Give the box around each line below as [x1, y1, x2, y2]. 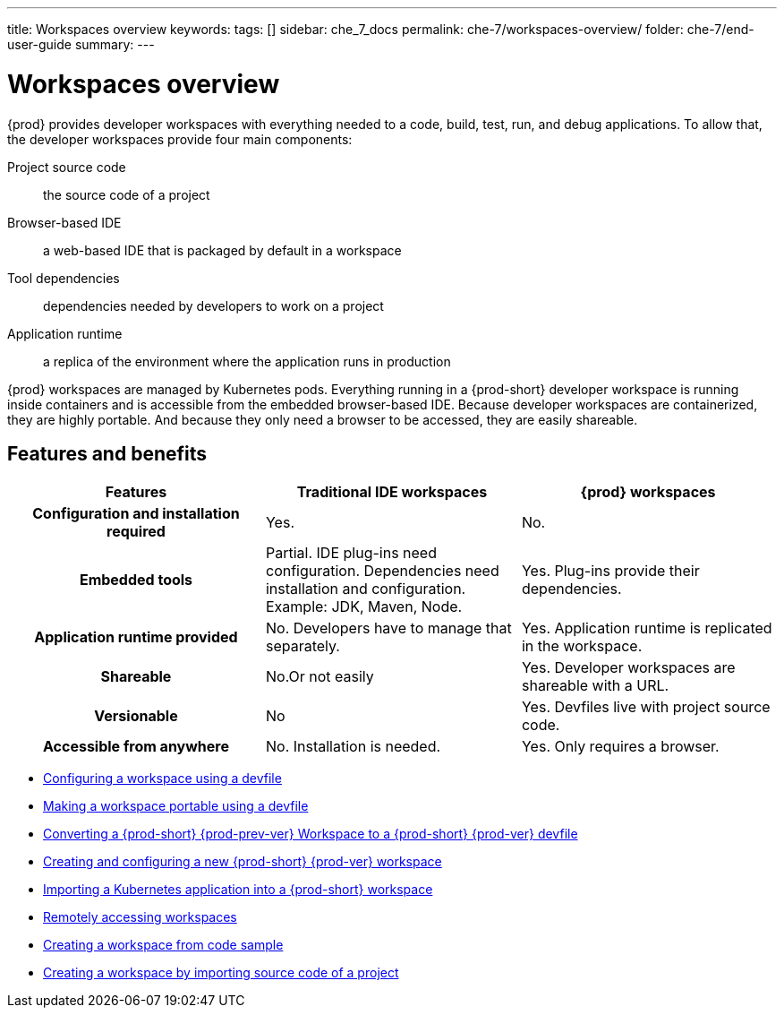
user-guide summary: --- [7, 37, 155, 52]
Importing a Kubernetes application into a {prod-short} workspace [43, 882, 433, 898]
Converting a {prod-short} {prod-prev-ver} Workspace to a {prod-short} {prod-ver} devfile [43, 826, 578, 842]
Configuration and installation [32, 504, 240, 523]
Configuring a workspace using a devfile [43, 770, 282, 787]
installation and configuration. [265, 580, 466, 598]
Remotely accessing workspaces [43, 909, 237, 925]
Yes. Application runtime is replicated [521, 619, 772, 638]
